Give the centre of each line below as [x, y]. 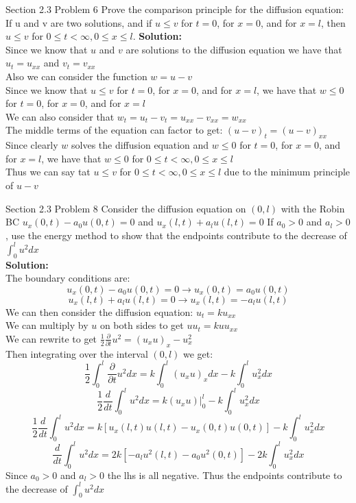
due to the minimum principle [287, 172]
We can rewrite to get [51, 338]
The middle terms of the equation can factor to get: [114, 130]
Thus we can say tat [48, 172]
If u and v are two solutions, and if [79, 22]
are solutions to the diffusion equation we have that [234, 49]
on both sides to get [142, 325]
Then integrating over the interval [77, 353]
